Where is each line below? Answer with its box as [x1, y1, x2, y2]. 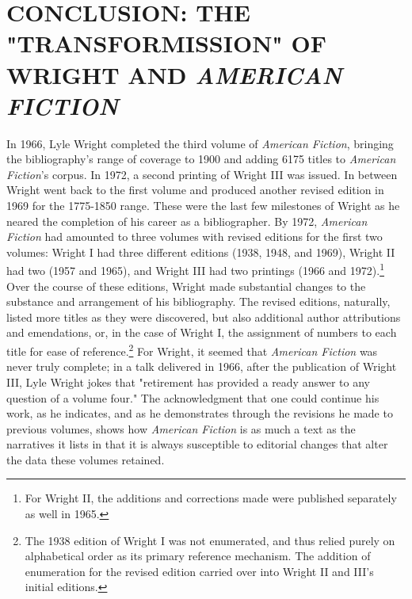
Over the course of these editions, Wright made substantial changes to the [6, 277, 366, 294]
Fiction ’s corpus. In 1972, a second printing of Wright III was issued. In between [6, 166, 398, 182]
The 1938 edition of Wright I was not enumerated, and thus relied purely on [25, 532, 395, 548]
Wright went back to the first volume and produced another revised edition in [6, 181, 384, 198]
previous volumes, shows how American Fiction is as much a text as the [6, 420, 356, 437]
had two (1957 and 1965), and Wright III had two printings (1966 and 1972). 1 [6, 260, 384, 279]
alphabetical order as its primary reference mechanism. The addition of [25, 547, 371, 564]
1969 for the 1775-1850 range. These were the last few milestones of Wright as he [6, 197, 400, 214]
